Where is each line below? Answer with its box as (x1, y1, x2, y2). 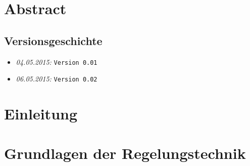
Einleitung (4, 103, 78, 124)
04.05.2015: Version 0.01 (16, 56, 97, 67)
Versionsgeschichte (4, 32, 103, 48)
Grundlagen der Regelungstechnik (4, 143, 246, 163)
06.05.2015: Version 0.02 (16, 73, 97, 84)
